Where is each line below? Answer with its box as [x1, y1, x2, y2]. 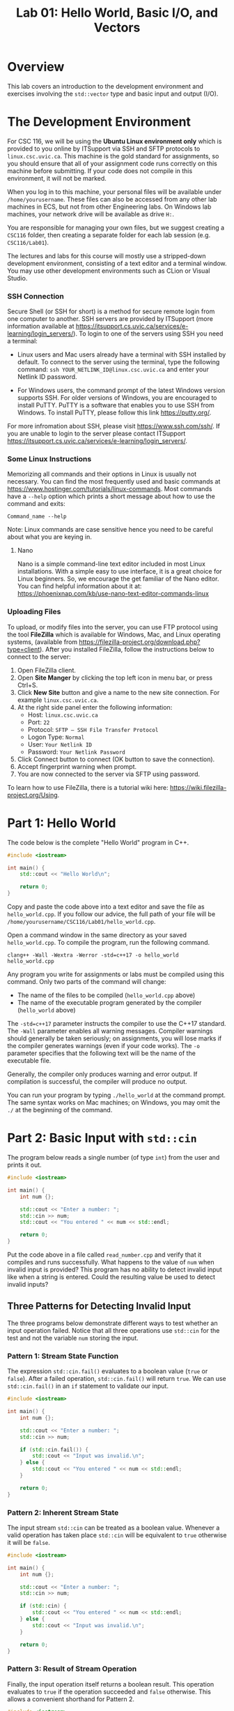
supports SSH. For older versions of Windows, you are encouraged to [17, 394, 217, 402]
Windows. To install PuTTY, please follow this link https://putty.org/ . [17, 408, 212, 417]
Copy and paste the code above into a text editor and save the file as [7, 902, 205, 911]
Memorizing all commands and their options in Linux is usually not [7, 470, 197, 479]
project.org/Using [7, 791, 58, 799]
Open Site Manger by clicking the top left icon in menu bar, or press [17, 673, 213, 682]
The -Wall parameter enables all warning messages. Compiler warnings [7, 1027, 214, 1036]
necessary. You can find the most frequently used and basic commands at [7, 477, 221, 486]
